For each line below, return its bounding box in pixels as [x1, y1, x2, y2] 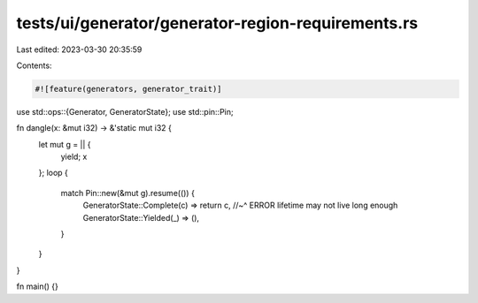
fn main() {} [16, 281, 59, 292]
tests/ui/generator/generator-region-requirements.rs [16, 13, 419, 33]
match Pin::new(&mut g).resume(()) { [60, 187, 195, 198]
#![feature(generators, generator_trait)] [35, 84, 222, 94]
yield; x [60, 151, 88, 163]
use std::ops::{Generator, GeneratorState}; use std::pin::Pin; [16, 106, 234, 117]
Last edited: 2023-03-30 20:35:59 [16, 44, 143, 55]
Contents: [16, 60, 52, 71]
